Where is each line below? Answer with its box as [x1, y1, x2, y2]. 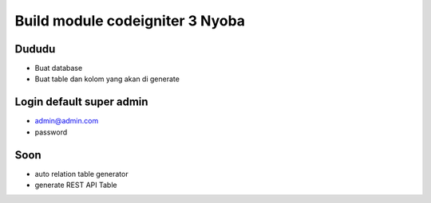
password [34, 127, 68, 137]
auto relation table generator [34, 169, 129, 178]
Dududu [14, 42, 56, 56]
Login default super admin [14, 96, 148, 109]
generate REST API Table [34, 180, 117, 190]
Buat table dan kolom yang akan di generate [34, 74, 180, 84]
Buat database [34, 64, 83, 73]
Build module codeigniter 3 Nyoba [14, 12, 246, 29]
